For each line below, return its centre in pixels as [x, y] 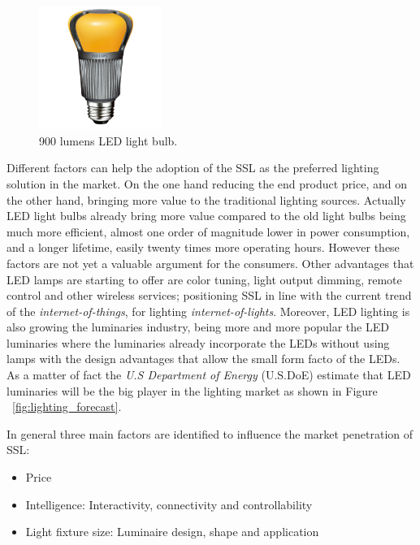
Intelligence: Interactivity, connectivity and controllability [169, 504]
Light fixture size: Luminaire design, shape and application [172, 532]
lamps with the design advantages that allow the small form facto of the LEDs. [204, 359]
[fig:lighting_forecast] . [67, 407]
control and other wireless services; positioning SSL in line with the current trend [209, 295]
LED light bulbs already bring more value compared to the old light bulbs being [206, 216]
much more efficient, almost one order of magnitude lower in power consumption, [208, 231]
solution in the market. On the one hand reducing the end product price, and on [207, 183]
